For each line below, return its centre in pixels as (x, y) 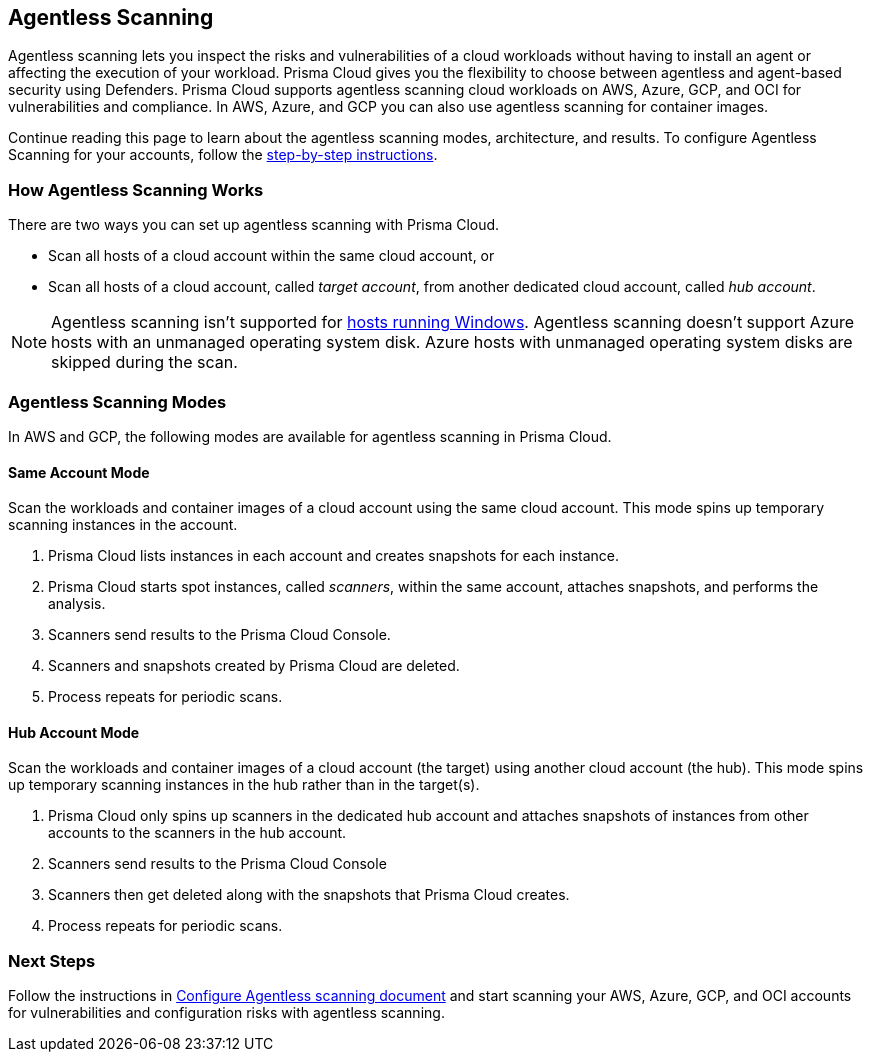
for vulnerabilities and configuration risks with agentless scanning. (226, 1013)
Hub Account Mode (74, 732)
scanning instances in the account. (123, 525)
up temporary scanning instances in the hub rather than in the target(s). (244, 785)
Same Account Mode (79, 472)
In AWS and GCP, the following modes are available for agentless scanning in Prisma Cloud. (310, 436)
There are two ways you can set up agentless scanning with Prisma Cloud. (254, 225)
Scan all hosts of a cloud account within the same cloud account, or (271, 256)
